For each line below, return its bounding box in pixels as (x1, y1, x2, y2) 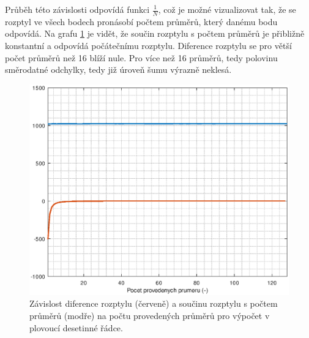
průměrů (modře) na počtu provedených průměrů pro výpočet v (29, 309, 270, 322)
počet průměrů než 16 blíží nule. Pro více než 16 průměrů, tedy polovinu (5, 51, 278, 64)
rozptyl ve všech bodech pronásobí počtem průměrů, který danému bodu (5, 15, 278, 28)
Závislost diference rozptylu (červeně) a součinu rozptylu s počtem (29, 297, 278, 310)
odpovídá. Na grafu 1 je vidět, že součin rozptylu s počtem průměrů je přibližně (5, 27, 305, 40)
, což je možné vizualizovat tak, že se (158, 3, 296, 15)
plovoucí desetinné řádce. (29, 321, 123, 334)
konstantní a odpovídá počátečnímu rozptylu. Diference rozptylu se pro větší (5, 39, 292, 52)
